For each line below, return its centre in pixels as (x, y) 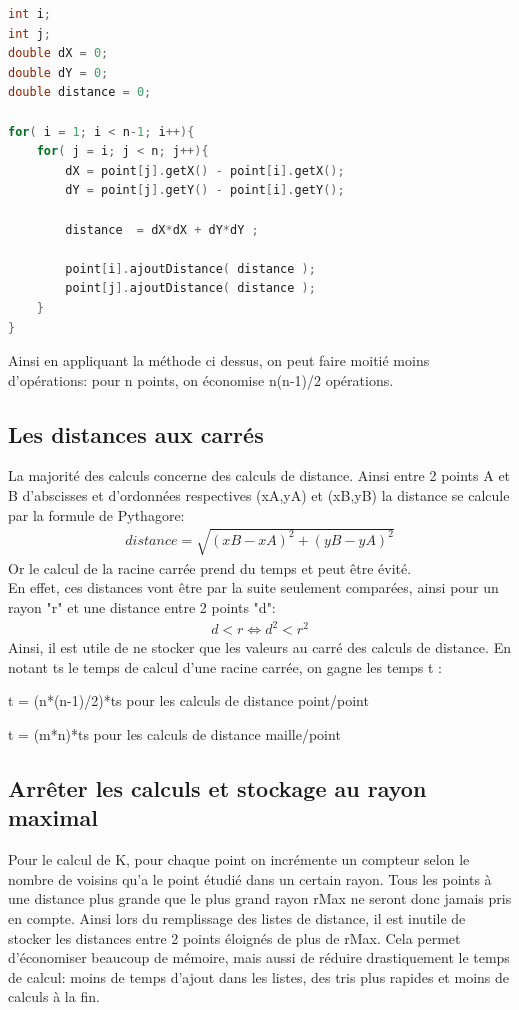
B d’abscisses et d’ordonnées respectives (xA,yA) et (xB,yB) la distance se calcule (259, 495)
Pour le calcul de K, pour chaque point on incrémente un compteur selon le (239, 859)
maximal (53, 817)
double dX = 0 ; (58, 53)
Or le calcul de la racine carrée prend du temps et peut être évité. (210, 567)
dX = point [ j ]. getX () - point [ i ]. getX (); (205, 170)
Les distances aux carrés (136, 433)
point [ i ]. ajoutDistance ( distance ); (190, 268)
